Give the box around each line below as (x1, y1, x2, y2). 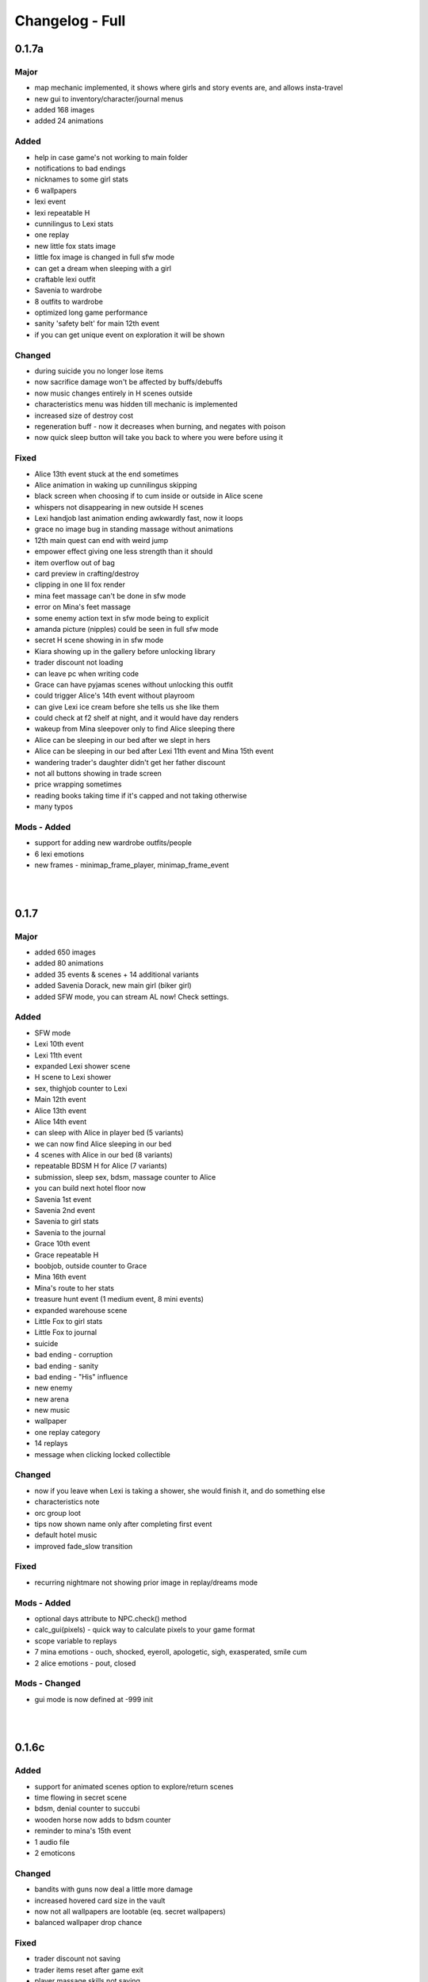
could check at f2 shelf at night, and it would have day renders (34, 714, 239, 723)
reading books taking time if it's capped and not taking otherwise (34, 790, 247, 800)
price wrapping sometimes (34, 779, 122, 789)
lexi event (34, 197, 67, 206)
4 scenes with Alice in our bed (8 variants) (34, 1150, 174, 1160)
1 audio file (34, 1837, 71, 1846)
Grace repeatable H (34, 1249, 99, 1260)
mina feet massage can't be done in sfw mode (34, 591, 186, 600)
